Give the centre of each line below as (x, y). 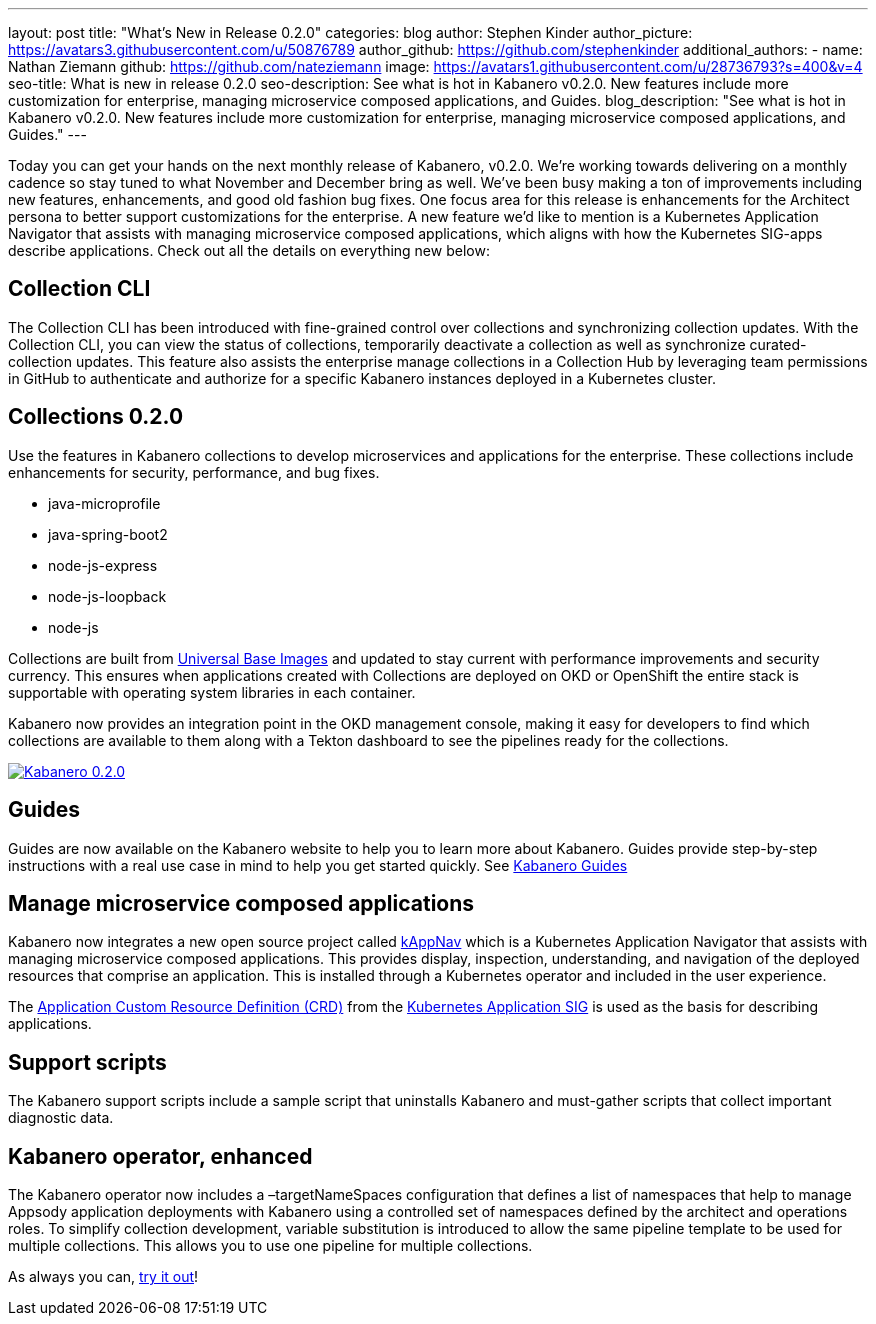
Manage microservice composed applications (241, 903)
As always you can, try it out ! (103, 1277)
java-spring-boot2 (108, 534)
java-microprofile (104, 503)
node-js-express (103, 565)
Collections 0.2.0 (96, 417)
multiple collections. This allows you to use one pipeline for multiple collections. (270, 1246)
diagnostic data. (61, 1118)
